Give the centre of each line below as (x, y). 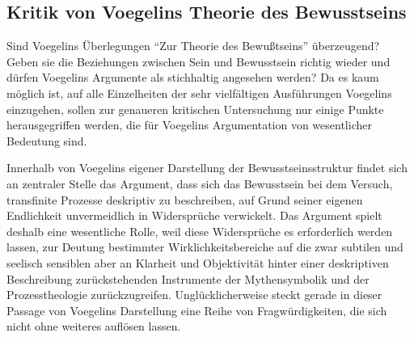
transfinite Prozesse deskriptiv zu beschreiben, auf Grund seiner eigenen (185, 199)
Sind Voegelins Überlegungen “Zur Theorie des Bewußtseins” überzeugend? (193, 46)
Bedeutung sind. (47, 140)
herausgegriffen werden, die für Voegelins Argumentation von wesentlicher (189, 125)
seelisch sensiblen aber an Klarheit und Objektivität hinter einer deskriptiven (198, 262)
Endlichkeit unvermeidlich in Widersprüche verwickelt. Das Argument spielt (194, 215)
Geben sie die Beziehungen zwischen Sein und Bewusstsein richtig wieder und (199, 61)
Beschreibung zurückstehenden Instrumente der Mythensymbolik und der (188, 278)
